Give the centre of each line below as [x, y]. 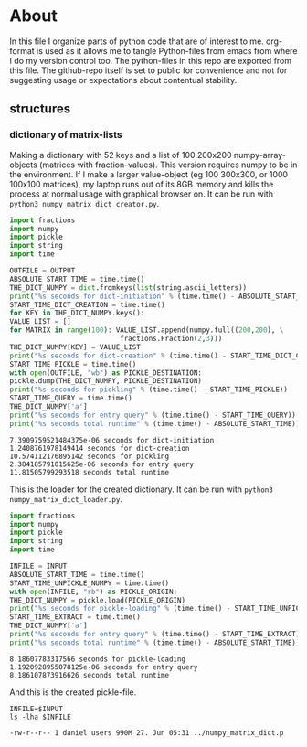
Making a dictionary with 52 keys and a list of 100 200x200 [121, 155]
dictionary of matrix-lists [66, 135]
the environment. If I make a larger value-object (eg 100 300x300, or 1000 [149, 174]
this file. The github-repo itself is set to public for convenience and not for [148, 70]
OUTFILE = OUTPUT [42, 271]
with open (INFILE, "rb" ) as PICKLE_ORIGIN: [94, 592]
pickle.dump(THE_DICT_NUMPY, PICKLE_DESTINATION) [106, 381]
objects [24, 165]
